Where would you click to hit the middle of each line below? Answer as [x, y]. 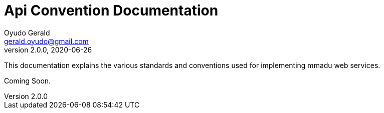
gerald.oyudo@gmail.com [46, 41]
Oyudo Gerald [27, 32]
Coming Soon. [28, 80]
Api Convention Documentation [111, 10]
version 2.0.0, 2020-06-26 [48, 49]
